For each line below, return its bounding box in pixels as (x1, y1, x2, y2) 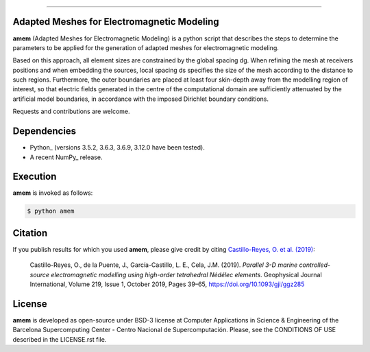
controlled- (299, 261, 331, 269)
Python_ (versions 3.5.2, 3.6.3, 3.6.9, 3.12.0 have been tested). (29, 143, 205, 152)
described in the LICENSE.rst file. (12, 335, 107, 343)
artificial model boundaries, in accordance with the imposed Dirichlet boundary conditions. (12, 95, 269, 103)
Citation (12, 227, 48, 239)
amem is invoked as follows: (12, 189, 93, 197)
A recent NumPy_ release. (29, 153, 103, 161)
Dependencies (12, 126, 77, 137)
